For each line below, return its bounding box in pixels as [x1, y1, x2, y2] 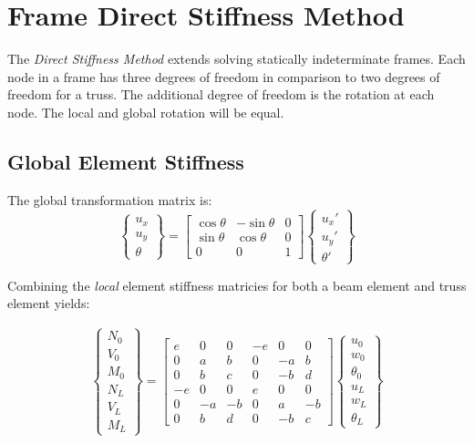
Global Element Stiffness [7, 147, 244, 175]
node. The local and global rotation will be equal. [7, 102, 284, 121]
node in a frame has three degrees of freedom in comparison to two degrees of [7, 67, 440, 86]
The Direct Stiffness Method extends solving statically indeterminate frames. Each [7, 49, 466, 68]
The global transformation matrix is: [7, 190, 212, 209]
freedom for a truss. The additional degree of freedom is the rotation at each [7, 85, 435, 104]
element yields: [7, 294, 90, 313]
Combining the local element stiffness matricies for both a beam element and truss [7, 275, 467, 294]
